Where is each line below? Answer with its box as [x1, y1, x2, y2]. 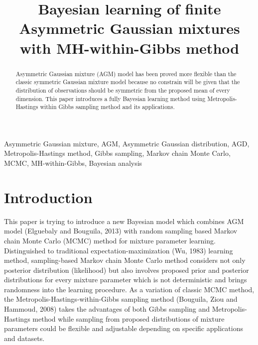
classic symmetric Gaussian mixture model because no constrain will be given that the [15, 78, 240, 86]
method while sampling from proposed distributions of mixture [32, 313, 225, 324]
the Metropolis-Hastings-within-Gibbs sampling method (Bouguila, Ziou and [4, 294, 238, 304]
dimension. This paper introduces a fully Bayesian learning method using [15, 94, 206, 103]
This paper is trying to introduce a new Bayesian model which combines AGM [4, 216, 244, 226]
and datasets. [4, 333, 45, 343]
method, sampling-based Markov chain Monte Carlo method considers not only [4, 255, 246, 265]
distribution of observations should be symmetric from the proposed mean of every [15, 86, 230, 94]
